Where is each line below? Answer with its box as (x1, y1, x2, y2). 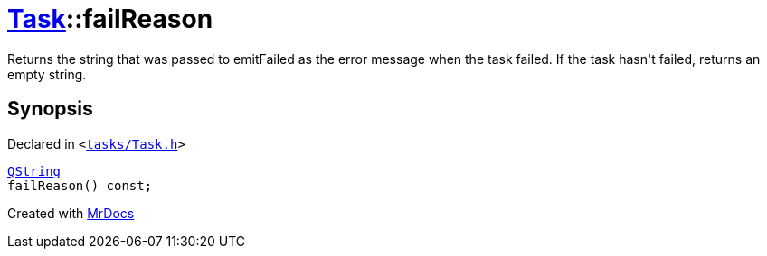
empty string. (7, 66, 87, 82)
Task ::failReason (7, 4, 213, 34)
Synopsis (7, 97, 93, 121)
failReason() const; (7, 178, 153, 193)
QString (7, 163, 62, 178)
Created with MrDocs (7, 205, 135, 221)
